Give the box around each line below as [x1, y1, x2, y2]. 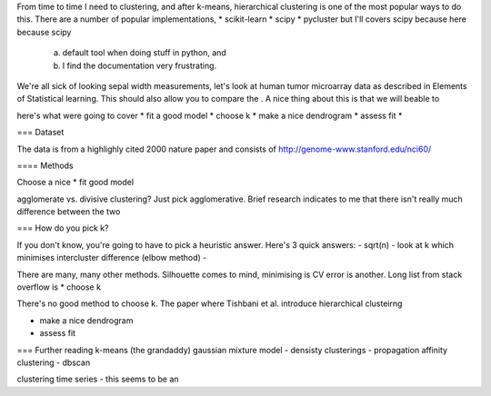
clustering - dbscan [16, 357, 91, 368]
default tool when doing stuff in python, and [62, 47, 226, 58]
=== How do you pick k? [16, 223, 109, 233]
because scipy [16, 26, 72, 37]
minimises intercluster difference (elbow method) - [16, 252, 207, 263]
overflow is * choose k [16, 282, 102, 292]
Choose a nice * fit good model [16, 177, 135, 188]
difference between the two [16, 206, 121, 217]
